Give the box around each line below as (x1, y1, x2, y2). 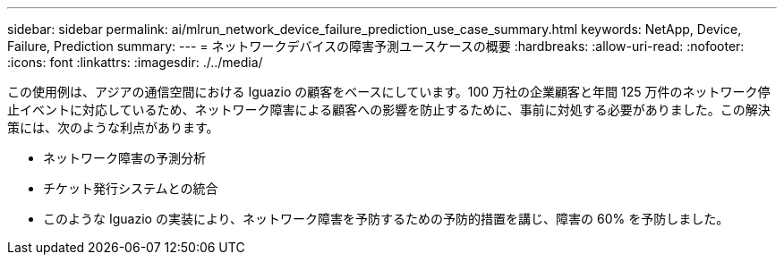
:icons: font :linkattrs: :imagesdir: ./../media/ (7, 55, 263, 70)
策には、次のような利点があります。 (7, 120, 219, 135)
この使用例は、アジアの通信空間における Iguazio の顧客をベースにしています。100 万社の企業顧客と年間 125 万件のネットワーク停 (7, 84, 771, 99)
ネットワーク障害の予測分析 (43, 150, 206, 165)
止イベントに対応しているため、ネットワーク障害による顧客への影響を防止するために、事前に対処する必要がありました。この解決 (7, 102, 771, 117)
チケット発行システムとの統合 (43, 181, 218, 196)
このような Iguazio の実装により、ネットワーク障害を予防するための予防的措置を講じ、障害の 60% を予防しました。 (43, 211, 729, 226)
